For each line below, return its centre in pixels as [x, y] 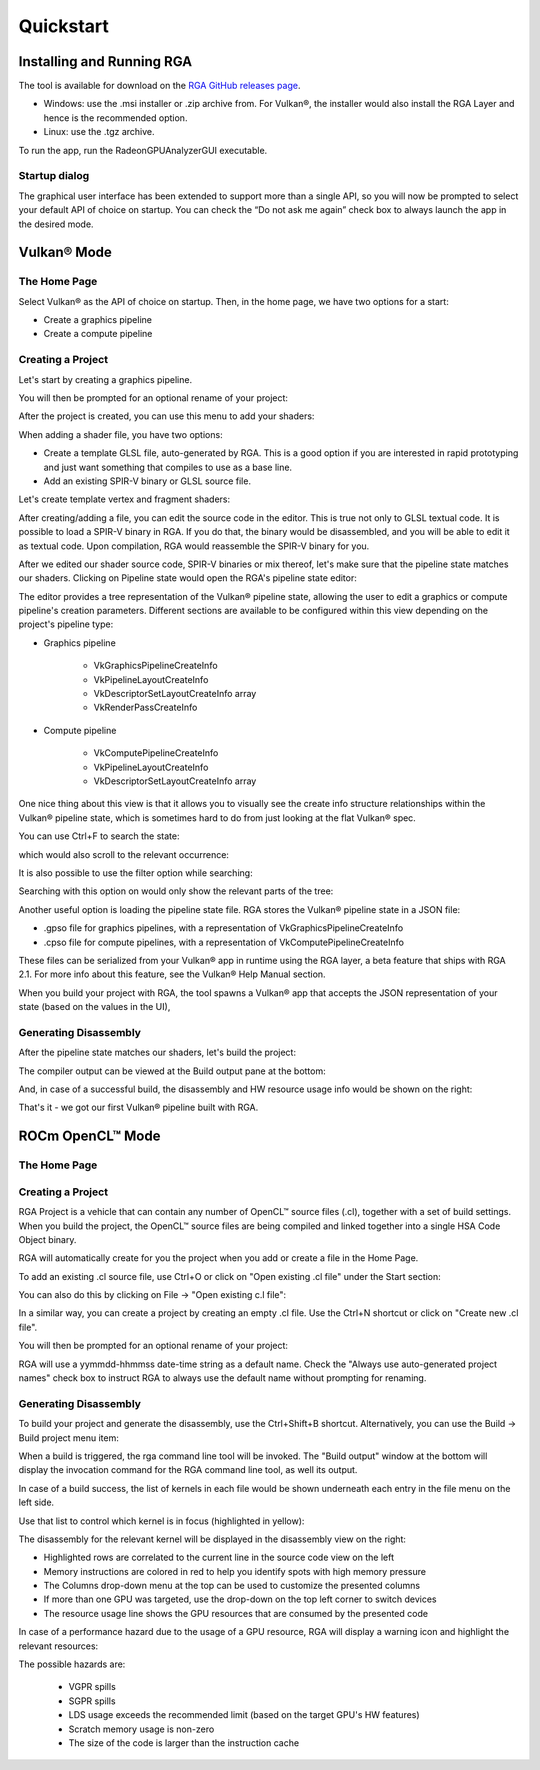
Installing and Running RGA [105, 61]
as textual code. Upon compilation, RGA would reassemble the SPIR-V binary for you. [194, 546]
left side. [36, 1502]
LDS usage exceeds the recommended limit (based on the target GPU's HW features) [244, 1715]
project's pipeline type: [66, 624]
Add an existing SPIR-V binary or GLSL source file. [147, 481]
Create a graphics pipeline [97, 320]
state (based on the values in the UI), [94, 1007]
